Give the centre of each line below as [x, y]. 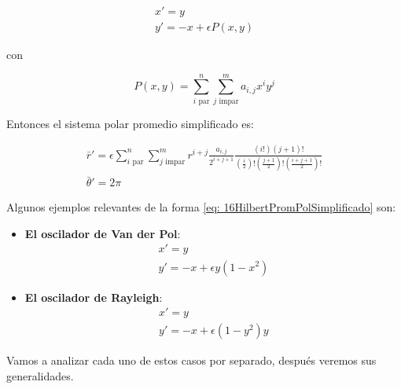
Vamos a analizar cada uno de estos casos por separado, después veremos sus [191, 360]
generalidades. [40, 375]
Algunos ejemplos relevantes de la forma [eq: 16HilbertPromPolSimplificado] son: [201, 207]
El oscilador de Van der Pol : [103, 233]
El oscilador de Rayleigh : [94, 297]
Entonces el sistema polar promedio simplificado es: [130, 123]
